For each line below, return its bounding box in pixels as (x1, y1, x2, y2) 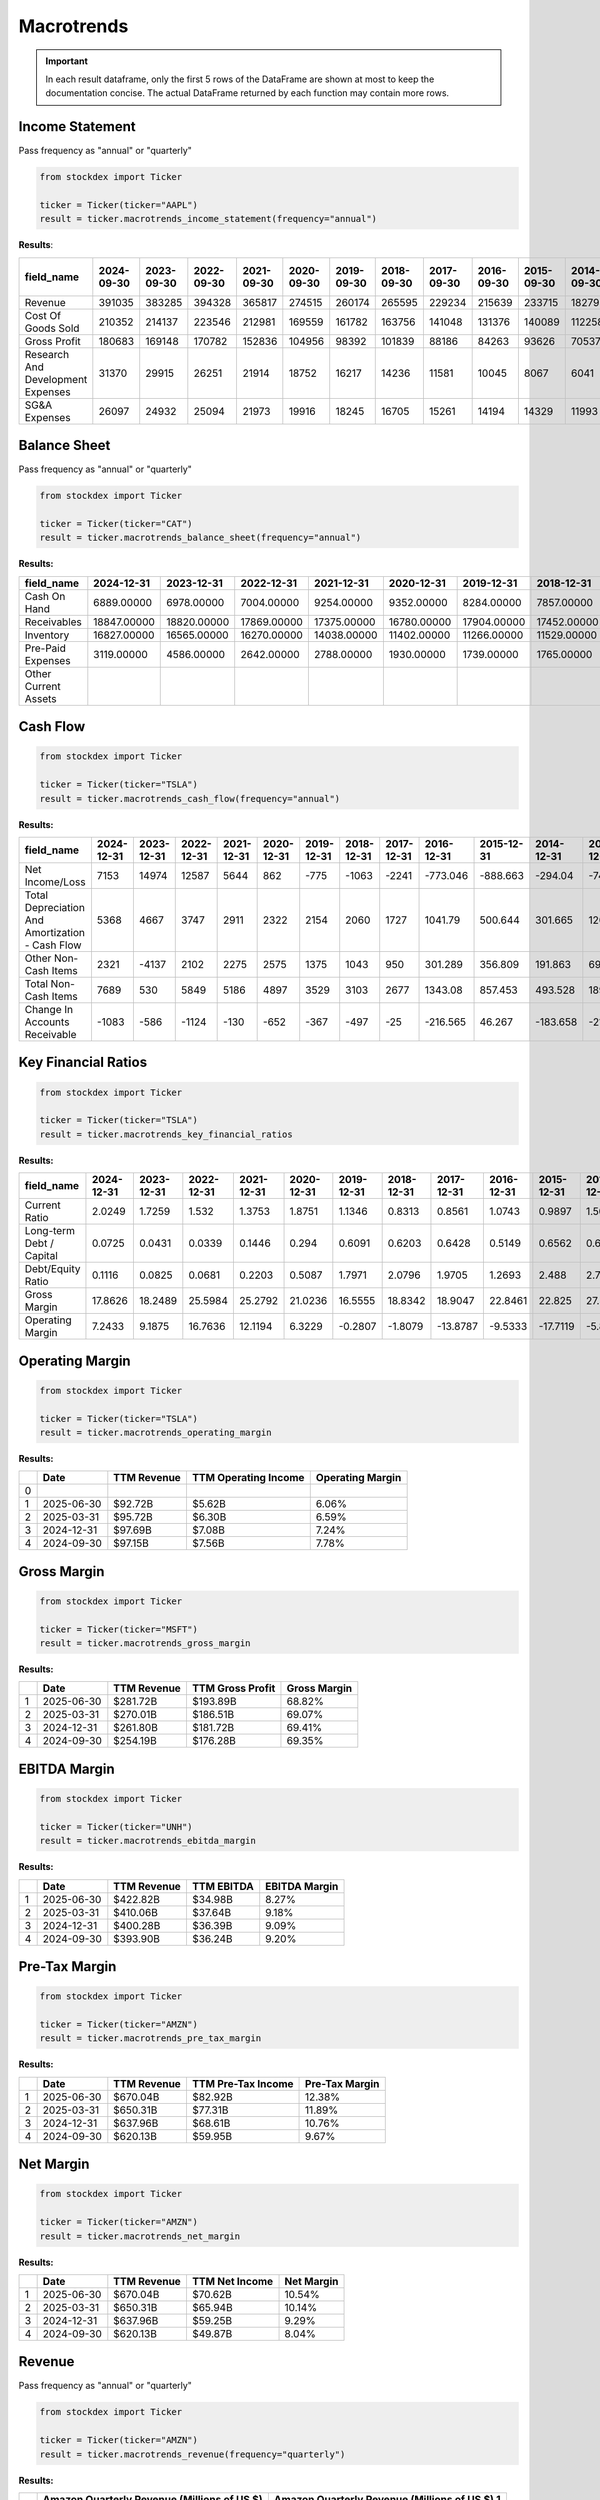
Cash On (24, 589, 66, 603)
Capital (24, 1249, 59, 1263)
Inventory (24, 628, 70, 642)
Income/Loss (24, 875, 86, 889)
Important (45, 55, 89, 67)
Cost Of (24, 308, 62, 322)
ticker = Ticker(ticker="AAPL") (39, 200, 199, 210)
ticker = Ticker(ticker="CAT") (39, 518, 194, 530)
